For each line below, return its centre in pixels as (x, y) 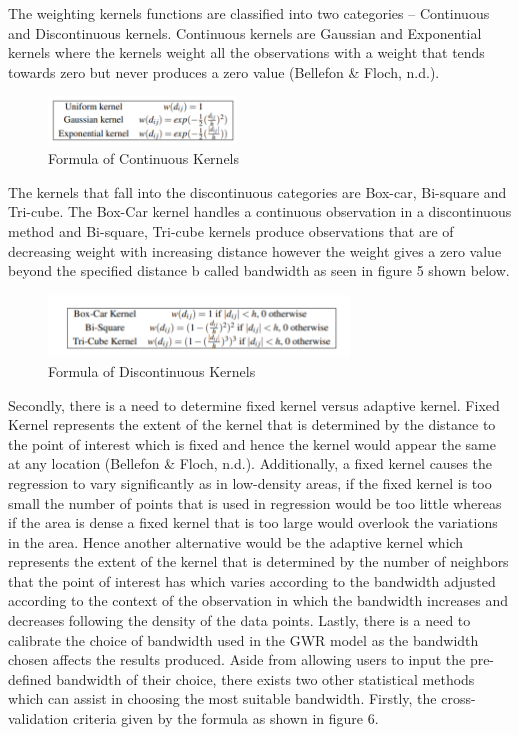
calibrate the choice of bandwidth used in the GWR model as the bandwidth (243, 639)
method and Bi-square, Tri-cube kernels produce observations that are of (231, 230)
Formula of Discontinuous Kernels (152, 370)
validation (38, 718)
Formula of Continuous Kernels (144, 158)
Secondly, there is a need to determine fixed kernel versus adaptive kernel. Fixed (254, 404)
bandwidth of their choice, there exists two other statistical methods (265, 678)
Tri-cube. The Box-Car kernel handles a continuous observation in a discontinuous (260, 211)
